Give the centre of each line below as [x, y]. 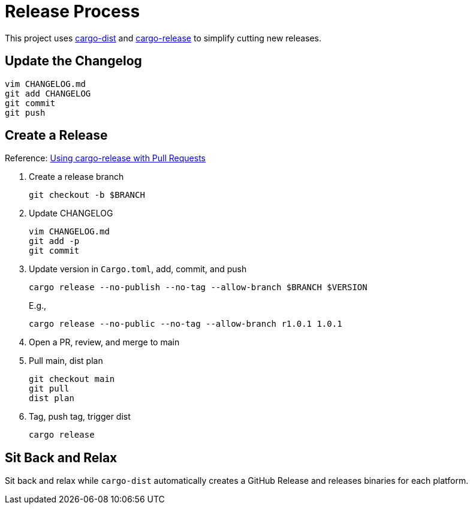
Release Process [73, 11]
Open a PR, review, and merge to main [104, 342]
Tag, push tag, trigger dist [80, 417]
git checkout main [72, 379]
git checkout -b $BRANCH [87, 195]
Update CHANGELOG [71, 213]
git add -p [54, 241]
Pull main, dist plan [66, 361]
